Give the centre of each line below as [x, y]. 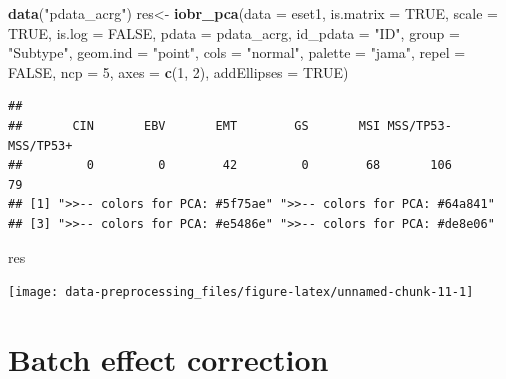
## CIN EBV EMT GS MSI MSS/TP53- [230, 125]
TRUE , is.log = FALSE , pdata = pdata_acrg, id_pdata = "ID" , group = [234, 32]
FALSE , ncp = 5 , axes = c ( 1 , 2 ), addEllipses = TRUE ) [178, 71]
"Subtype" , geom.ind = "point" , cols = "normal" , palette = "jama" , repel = [237, 52]
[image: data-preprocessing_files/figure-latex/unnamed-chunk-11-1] [241, 292]
